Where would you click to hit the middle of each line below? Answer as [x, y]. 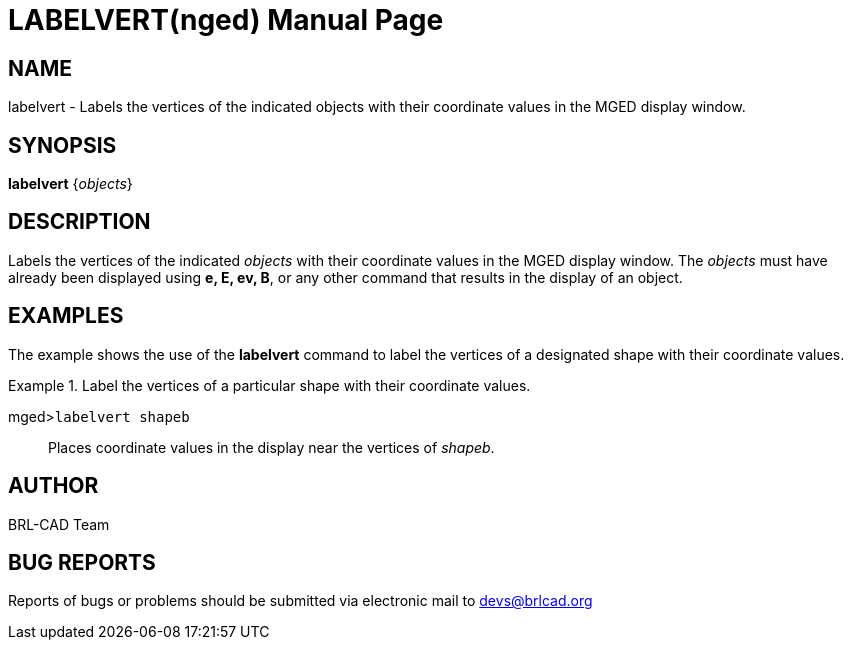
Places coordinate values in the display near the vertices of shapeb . [271, 447]
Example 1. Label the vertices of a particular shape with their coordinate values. [269, 385]
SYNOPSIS [62, 145]
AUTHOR [53, 486]
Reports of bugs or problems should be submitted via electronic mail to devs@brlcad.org [300, 601]
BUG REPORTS [82, 562]
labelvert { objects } [70, 184]
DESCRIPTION [79, 222]
